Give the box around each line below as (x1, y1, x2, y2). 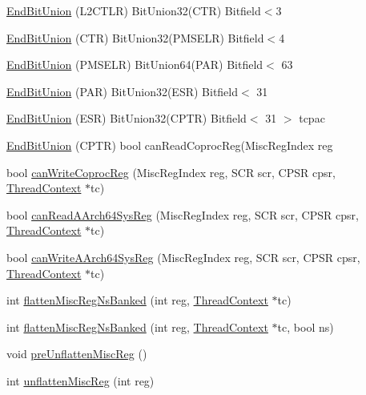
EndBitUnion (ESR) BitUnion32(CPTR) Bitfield (6, 110, 247, 127)
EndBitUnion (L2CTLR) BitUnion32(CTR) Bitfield (6, 2, 261, 18)
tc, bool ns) (277, 318, 334, 335)
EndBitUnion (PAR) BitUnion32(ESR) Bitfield (6, 83, 239, 99)
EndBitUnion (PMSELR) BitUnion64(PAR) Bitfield (6, 56, 263, 73)
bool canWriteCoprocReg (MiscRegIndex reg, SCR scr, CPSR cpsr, (6, 163, 336, 180)
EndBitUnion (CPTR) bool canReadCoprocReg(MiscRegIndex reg (6, 136, 333, 153)
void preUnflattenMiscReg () (6, 345, 147, 362)
